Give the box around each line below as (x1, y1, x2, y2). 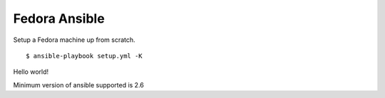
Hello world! (13, 67, 49, 76)
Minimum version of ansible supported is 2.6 (13, 80, 144, 89)
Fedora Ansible (13, 11, 105, 26)
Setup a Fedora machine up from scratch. (13, 36, 135, 44)
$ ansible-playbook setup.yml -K (26, 52, 143, 60)
